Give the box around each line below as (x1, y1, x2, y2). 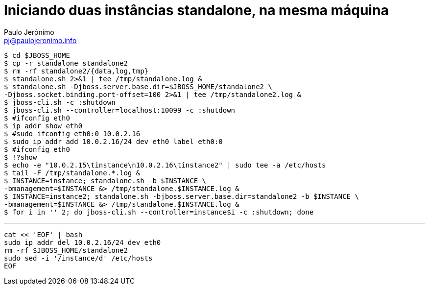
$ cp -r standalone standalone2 (4, 59, 128, 67)
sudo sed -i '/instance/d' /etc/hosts (4, 254, 153, 262)
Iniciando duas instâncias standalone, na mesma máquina (4, 2, 389, 19)
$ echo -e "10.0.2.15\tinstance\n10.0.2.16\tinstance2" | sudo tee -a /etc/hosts (4, 161, 326, 169)
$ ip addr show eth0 (4, 121, 83, 130)
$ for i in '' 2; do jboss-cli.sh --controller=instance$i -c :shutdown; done (4, 208, 314, 216)
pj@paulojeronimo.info (4, 36, 77, 45)
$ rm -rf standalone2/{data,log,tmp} (4, 67, 149, 75)
